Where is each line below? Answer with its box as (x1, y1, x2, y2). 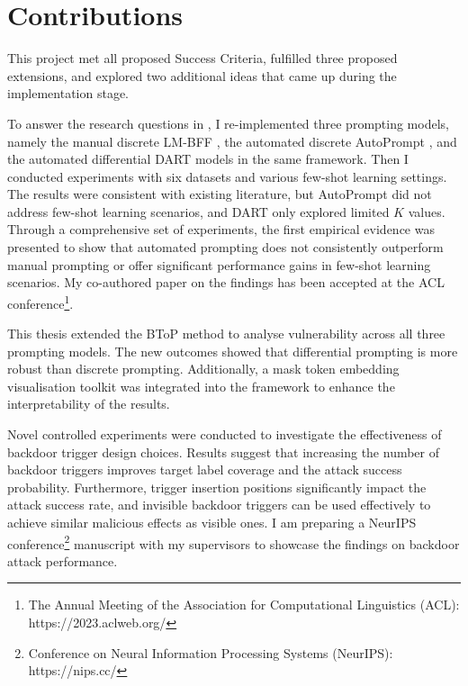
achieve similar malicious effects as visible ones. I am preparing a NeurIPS (7, 513, 417, 532)
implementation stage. (7, 84, 130, 103)
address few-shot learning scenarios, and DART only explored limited (7, 202, 390, 221)
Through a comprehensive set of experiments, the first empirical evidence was (7, 220, 435, 239)
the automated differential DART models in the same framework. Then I (7, 149, 409, 168)
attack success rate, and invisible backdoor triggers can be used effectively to (7, 495, 431, 514)
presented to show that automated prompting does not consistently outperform (7, 238, 444, 257)
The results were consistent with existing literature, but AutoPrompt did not (7, 185, 432, 203)
